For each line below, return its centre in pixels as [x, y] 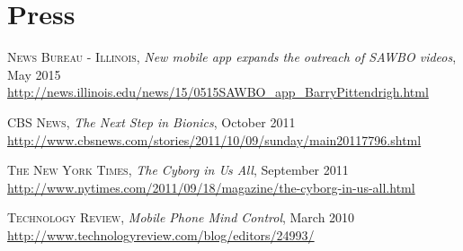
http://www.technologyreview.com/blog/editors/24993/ [161, 234]
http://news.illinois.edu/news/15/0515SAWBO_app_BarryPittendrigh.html [218, 92]
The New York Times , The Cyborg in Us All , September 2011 [178, 170]
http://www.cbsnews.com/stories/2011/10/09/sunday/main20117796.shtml [214, 139]
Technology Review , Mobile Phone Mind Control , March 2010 [181, 217]
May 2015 [34, 74]
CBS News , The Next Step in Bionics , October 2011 [151, 121]
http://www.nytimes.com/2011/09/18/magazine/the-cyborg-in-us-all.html [211, 187]
